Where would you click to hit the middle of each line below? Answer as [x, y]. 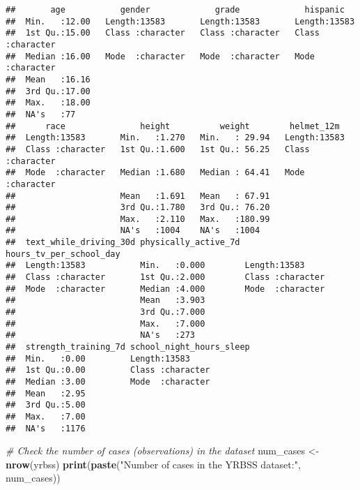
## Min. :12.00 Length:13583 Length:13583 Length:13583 [180, 21]
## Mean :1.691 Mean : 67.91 [138, 196]
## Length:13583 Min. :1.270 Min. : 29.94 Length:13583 [175, 138]
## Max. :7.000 [105, 324]
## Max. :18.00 [48, 103]
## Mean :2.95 [46, 393]
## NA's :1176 [46, 428]
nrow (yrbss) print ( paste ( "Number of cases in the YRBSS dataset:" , [153, 464]
